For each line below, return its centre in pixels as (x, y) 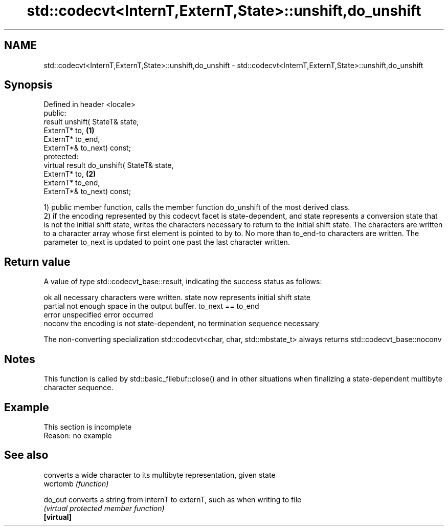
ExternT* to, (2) (70, 174)
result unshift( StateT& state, (91, 122)
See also (26, 455)
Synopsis (28, 85)
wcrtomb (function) (76, 483)
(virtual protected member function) (104, 508)
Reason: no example (78, 435)
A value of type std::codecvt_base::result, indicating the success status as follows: (183, 282)
